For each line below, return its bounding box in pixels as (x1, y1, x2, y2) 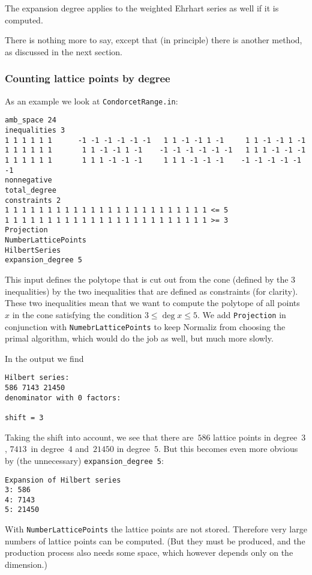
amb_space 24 (5, 116, 56, 125)
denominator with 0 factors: (5, 393, 121, 402)
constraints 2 (5, 196, 61, 205)
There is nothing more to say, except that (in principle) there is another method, (5, 34, 302, 46)
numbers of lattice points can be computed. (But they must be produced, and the (5, 534, 305, 547)
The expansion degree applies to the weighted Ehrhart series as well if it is (5, 2, 279, 14)
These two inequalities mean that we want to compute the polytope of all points (5, 297, 300, 309)
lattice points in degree (213, 430, 298, 443)
